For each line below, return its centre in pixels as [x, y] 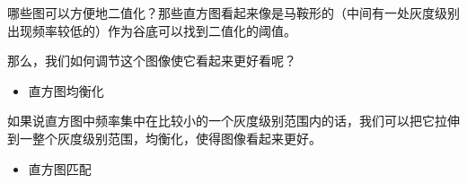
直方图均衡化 [66, 90]
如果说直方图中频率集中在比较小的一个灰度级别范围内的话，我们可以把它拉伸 [233, 121]
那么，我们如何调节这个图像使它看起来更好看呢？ [152, 61]
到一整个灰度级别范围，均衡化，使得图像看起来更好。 [164, 138]
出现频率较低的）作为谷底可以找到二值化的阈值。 [152, 30]
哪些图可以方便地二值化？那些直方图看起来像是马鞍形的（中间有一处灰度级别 [233, 13]
